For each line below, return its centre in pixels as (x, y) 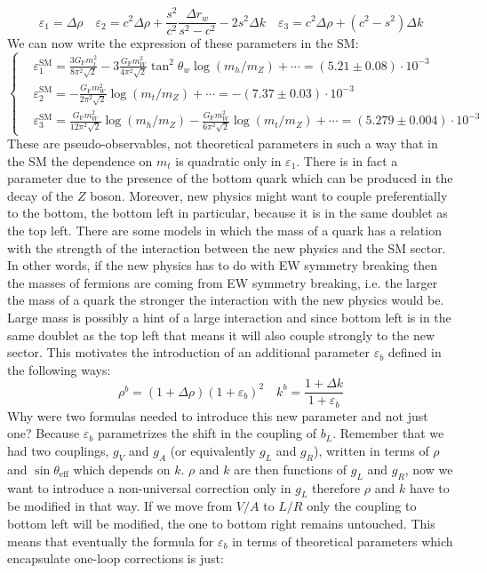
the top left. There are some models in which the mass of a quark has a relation (224, 231)
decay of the (40, 195)
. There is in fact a (347, 160)
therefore (336, 487)
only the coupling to (362, 506)
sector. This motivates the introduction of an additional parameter (188, 352)
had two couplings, (58, 451)
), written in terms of (371, 451)
